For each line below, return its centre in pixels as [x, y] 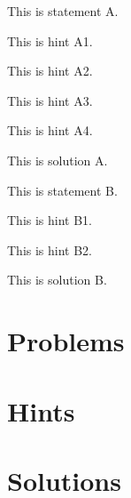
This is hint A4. [50, 130]
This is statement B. [62, 190]
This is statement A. [63, 11]
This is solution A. [58, 160]
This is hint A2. [50, 71]
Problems [66, 341]
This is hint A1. [50, 40]
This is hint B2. [50, 249]
